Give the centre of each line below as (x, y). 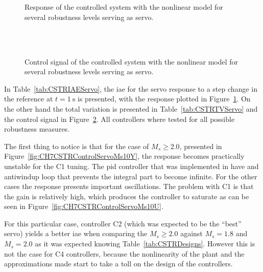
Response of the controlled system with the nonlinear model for (124, 7)
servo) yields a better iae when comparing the (76, 233)
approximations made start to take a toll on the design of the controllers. (118, 264)
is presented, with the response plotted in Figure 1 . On (164, 99)
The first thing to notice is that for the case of (77, 146)
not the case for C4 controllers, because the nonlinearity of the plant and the (124, 253)
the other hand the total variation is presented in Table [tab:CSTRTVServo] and (131, 108)
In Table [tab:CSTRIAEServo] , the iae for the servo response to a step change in (131, 88)
